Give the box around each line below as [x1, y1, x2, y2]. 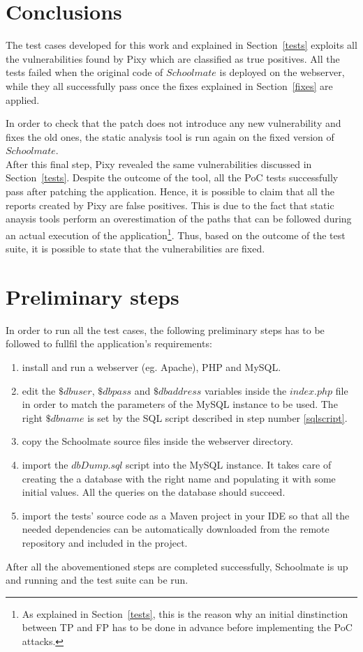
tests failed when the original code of [6, 65, 163, 79]
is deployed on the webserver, [219, 65, 345, 79]
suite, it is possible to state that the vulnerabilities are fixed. [6, 241, 265, 256]
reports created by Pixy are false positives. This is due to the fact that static [6, 197, 334, 212]
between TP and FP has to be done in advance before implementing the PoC [22, 620, 353, 635]
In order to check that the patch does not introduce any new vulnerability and [6, 116, 341, 130]
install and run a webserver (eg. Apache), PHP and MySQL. [22, 360, 281, 374]
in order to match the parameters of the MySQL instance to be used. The [22, 397, 338, 411]
